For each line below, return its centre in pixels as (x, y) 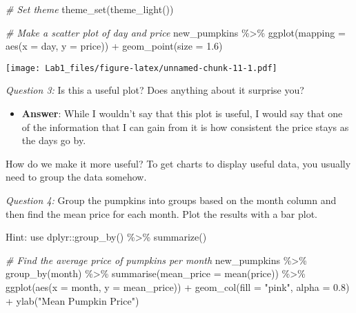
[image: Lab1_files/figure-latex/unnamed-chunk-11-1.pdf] (141, 68)
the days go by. (54, 140)
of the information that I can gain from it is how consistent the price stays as (185, 127)
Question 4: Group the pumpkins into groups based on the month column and (171, 200)
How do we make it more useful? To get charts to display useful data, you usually (178, 163)
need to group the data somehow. (76, 177)
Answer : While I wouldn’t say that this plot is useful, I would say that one (182, 113)
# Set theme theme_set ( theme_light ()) (90, 9)
